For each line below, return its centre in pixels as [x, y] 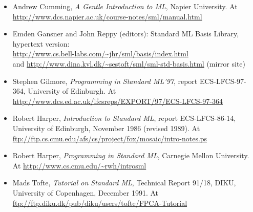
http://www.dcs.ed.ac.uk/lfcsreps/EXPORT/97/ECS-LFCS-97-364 [118, 101]
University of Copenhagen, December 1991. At [86, 192]
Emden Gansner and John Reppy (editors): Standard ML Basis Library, [126, 34]
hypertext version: [41, 43]
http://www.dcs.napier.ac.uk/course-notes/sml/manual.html [107, 16]
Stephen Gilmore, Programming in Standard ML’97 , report [105, 81]
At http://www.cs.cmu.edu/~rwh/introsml [79, 165]
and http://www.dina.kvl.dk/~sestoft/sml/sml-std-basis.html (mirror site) [129, 63]
